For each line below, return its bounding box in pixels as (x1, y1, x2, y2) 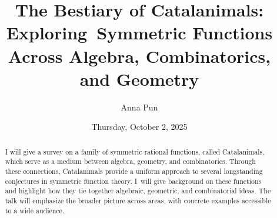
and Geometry (79, 66, 199, 90)
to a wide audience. (5, 205, 65, 215)
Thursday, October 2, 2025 (91, 120, 188, 133)
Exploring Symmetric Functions (6, 21, 273, 45)
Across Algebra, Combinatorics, (8, 43, 271, 68)
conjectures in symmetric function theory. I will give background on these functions (5, 176, 262, 186)
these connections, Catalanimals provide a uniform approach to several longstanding (5, 166, 263, 176)
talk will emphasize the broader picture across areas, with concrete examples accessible (5, 195, 271, 205)
